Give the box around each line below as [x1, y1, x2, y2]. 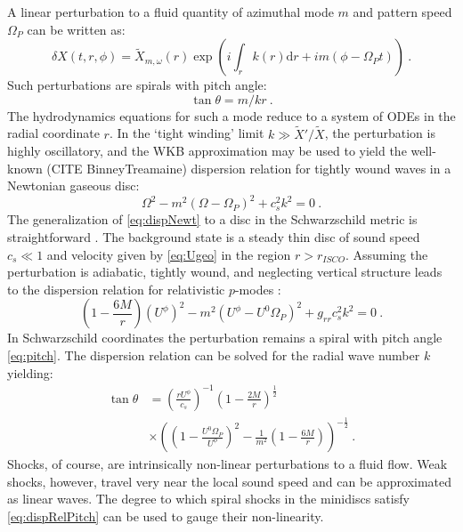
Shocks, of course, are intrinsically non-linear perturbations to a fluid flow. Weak [7, 455, 448, 473]
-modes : [234, 279, 281, 298]
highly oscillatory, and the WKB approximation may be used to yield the [7, 141, 407, 160]
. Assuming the [345, 245, 428, 263]
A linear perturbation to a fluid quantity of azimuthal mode [7, 3, 334, 20]
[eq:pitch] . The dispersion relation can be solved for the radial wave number [7, 346, 420, 365]
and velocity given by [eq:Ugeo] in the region [46, 245, 291, 263]
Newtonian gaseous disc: [7, 176, 140, 195]
